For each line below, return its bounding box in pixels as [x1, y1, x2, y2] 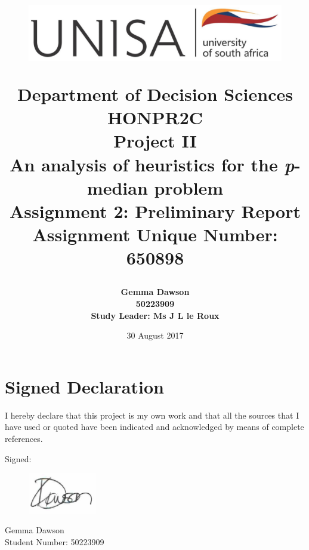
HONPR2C [107, 105, 203, 130]
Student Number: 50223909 [5, 535, 104, 548]
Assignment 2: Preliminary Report [9, 198, 301, 223]
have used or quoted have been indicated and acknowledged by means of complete [5, 420, 304, 433]
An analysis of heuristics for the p [10, 152, 295, 177]
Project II [113, 128, 197, 153]
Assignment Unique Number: [32, 222, 278, 247]
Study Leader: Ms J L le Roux [91, 309, 220, 321]
